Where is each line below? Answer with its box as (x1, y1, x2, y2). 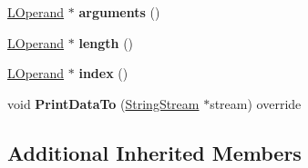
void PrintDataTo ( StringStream (7, 94, 200, 113)
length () (78, 33, 134, 52)
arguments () (78, 3, 160, 21)
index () (78, 64, 128, 83)
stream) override (210, 94, 302, 113)
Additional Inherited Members (7, 138, 302, 166)
